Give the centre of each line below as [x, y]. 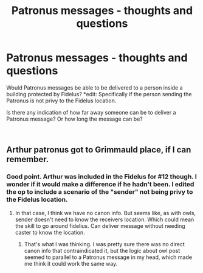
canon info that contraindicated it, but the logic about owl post [102, 250]
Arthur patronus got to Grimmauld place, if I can [99, 150]
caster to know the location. [50, 232]
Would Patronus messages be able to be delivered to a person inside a [95, 87]
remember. [28, 159]
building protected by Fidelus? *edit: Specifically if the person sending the [99, 94]
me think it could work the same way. [71, 263]
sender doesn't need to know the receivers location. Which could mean [105, 219]
